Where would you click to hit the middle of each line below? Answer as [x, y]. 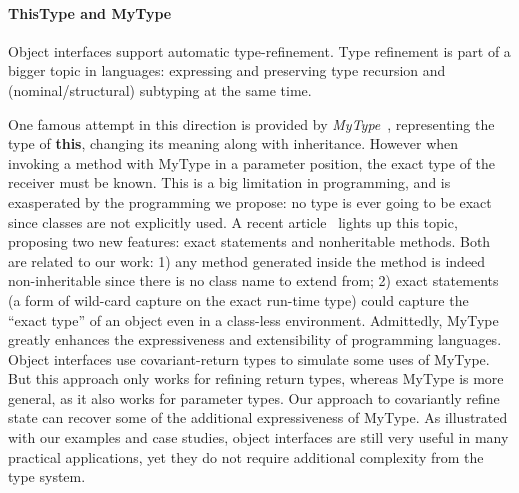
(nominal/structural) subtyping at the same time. [160, 89]
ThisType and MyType [90, 12]
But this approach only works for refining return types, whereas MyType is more [256, 378]
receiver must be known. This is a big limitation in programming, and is [229, 182]
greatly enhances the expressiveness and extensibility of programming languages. [255, 339]
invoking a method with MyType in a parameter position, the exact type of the [252, 162]
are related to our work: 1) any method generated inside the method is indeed [247, 260]
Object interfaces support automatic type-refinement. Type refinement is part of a [259, 50]
